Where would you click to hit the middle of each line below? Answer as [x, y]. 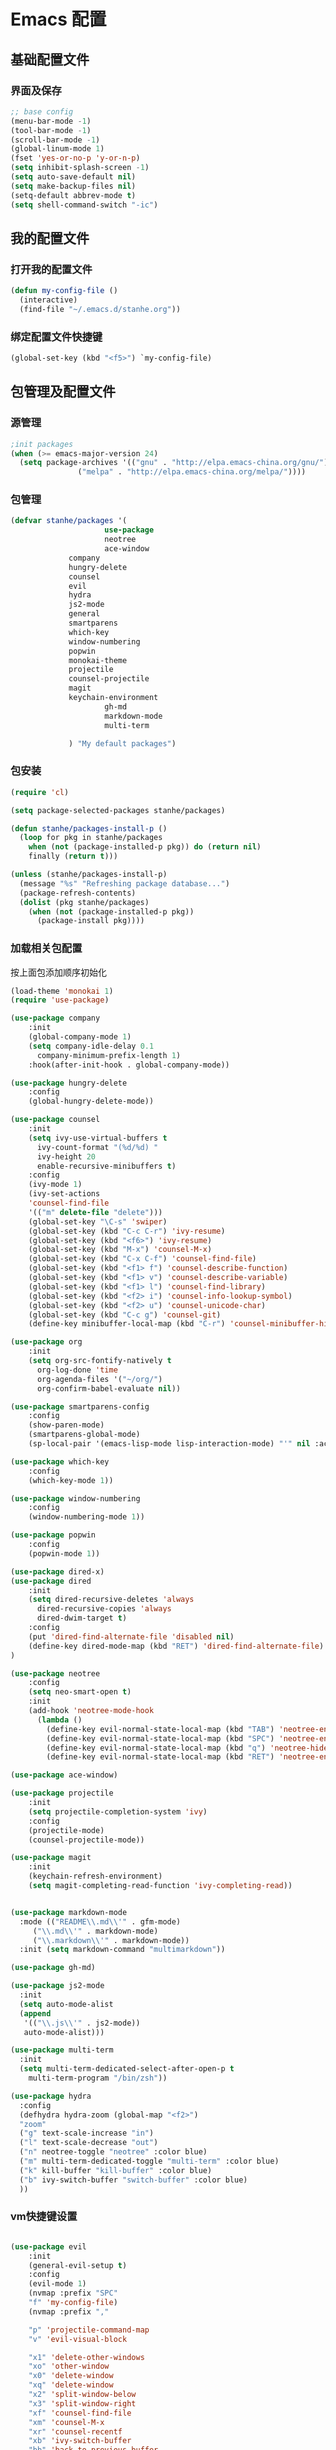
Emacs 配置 [58, 19]
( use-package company [55, 1018]
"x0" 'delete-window [71, 2376]
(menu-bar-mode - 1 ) [51, 121]
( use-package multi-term [62, 2050]
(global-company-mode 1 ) [80, 1037]
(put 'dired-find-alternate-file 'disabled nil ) [131, 1636]
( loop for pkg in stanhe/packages [91, 838]
